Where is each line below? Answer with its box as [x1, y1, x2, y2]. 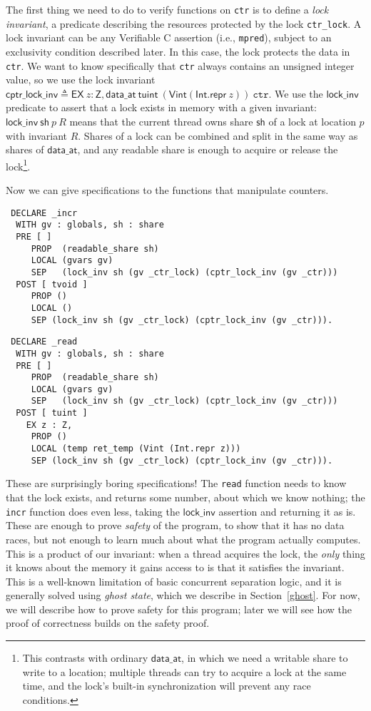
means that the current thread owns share [69, 114, 253, 128]
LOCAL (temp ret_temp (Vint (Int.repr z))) [31, 444, 241, 454]
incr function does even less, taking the [6, 503, 180, 518]
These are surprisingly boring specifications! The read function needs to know [6, 476, 347, 491]
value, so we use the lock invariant [6, 72, 156, 87]
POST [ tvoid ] [16, 279, 88, 290]
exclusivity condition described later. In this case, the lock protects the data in [6, 44, 350, 58]
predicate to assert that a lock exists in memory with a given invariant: [6, 100, 317, 115]
